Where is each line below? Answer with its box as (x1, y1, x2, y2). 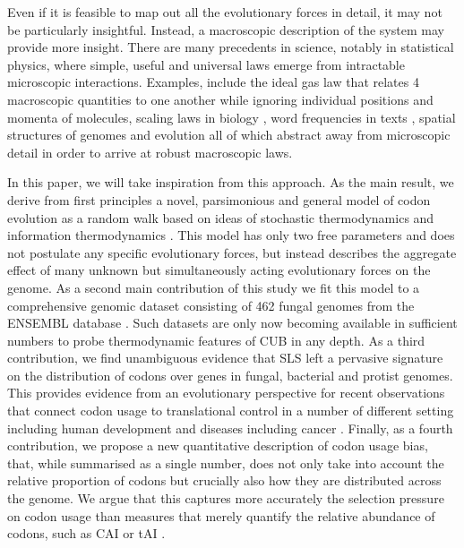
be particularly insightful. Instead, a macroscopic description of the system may (7, 20, 444, 39)
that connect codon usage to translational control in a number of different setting (7, 401, 454, 420)
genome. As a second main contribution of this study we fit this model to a (7, 278, 420, 296)
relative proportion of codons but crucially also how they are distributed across (7, 471, 442, 490)
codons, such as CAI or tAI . (7, 524, 166, 543)
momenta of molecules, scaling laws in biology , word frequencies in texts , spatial (7, 107, 456, 126)
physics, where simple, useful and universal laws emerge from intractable (7, 55, 405, 73)
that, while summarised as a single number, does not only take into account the (7, 453, 444, 472)
